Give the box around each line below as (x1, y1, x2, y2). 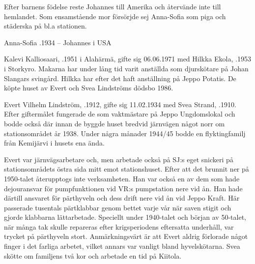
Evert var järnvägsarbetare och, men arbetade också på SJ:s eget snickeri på (4, 154, 233, 164)
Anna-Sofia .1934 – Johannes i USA (4, 37, 112, 47)
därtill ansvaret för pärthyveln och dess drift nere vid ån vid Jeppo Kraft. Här (4, 193, 240, 203)
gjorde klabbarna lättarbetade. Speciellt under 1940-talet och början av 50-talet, (4, 212, 246, 222)
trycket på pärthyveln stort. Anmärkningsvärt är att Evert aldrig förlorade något (4, 231, 248, 241)
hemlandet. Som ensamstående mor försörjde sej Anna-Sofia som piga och (4, 11, 226, 21)
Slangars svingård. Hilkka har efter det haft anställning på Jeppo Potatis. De (4, 73, 236, 83)
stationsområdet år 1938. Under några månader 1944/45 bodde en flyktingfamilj (4, 128, 246, 138)
